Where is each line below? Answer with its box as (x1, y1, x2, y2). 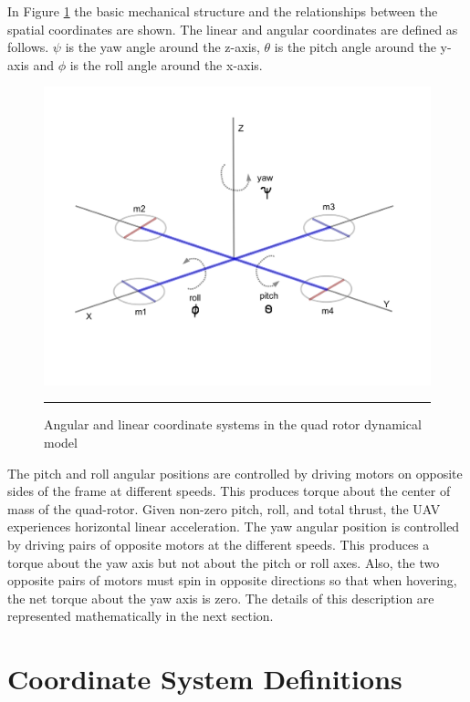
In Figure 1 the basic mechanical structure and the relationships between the (7, 2, 438, 20)
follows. (7, 37, 49, 57)
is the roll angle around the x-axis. (69, 55, 263, 74)
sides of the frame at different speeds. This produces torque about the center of (7, 481, 451, 501)
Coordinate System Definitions (7, 660, 402, 697)
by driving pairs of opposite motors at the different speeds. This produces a (7, 535, 430, 554)
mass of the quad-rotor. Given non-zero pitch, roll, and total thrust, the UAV (7, 499, 441, 518)
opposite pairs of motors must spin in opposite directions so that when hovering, (7, 571, 457, 590)
